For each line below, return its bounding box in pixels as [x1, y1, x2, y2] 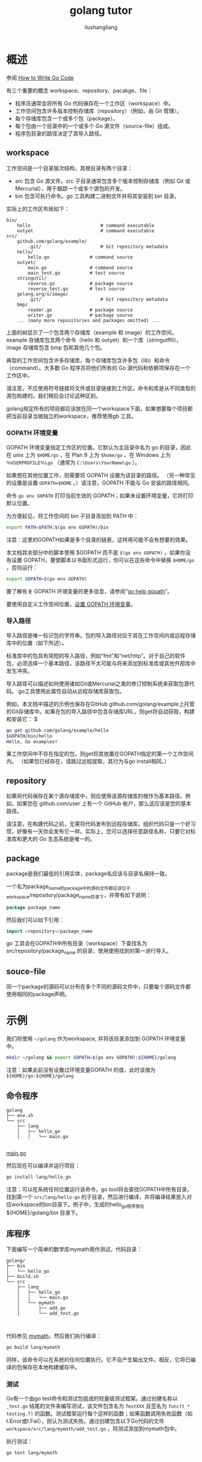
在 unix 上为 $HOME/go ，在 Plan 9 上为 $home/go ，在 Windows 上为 [6, 451, 171, 458]
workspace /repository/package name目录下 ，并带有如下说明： [6, 891, 151, 900]
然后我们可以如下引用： [6, 916, 64, 923]
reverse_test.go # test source [28, 286, 125, 292]
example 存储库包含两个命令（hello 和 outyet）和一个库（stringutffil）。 [6, 336, 182, 344]
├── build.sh [6, 1273, 39, 1280]
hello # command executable [17, 222, 155, 228]
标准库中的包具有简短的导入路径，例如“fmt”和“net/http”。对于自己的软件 [6, 652, 186, 659]
